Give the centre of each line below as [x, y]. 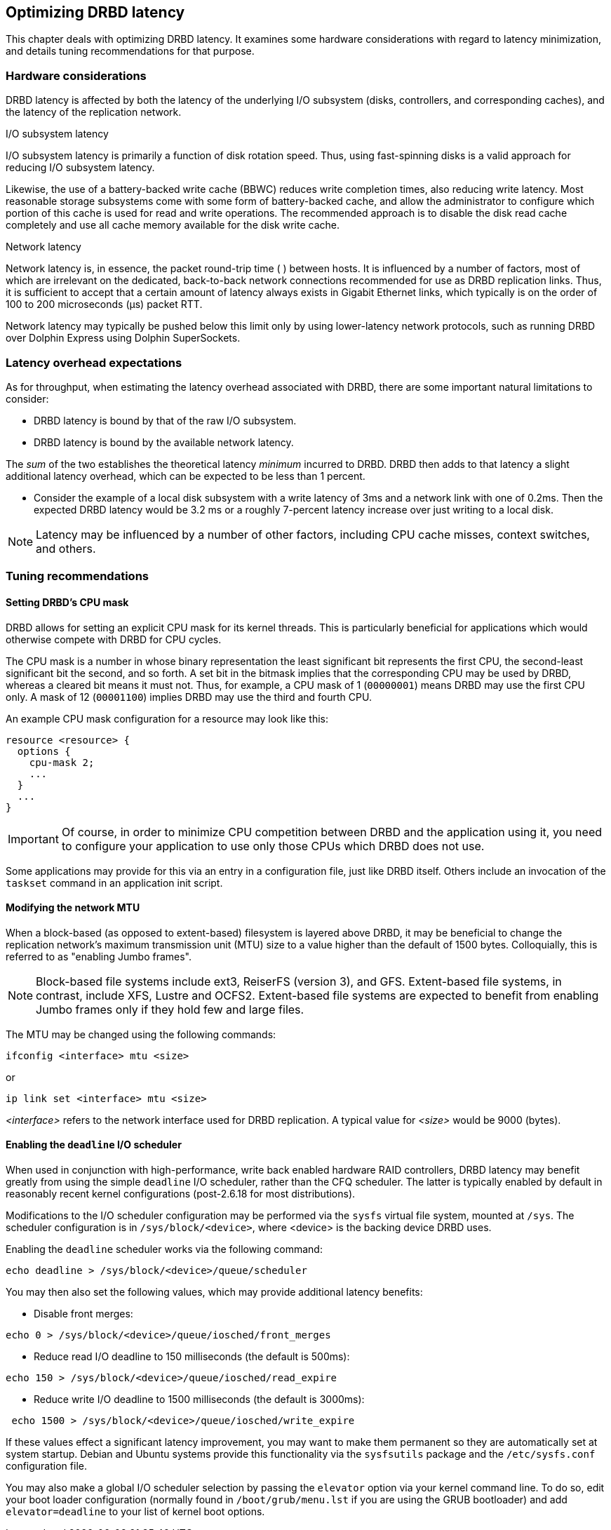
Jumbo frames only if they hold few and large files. [170, 1009]
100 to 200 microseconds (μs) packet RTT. [104, 304]
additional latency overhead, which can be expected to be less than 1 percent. [186, 476]
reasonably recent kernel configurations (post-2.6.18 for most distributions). [181, 1193]
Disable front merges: [83, 1313]
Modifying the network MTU [73, 908]
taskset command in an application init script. [114, 883]
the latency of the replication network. [94, 112]
